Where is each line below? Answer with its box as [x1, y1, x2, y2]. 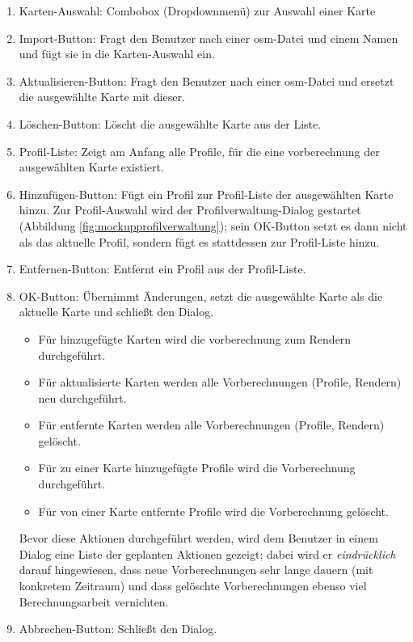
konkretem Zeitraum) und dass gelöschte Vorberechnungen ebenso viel [19, 577, 367, 594]
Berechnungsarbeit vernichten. [19, 593, 169, 610]
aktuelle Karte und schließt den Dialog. [19, 303, 214, 320]
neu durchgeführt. [38, 389, 127, 406]
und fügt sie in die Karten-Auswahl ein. [19, 45, 215, 62]
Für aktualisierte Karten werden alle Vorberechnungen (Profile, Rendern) [38, 374, 402, 391]
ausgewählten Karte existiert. [19, 158, 164, 175]
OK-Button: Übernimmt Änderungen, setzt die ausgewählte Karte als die [19, 287, 383, 304]
